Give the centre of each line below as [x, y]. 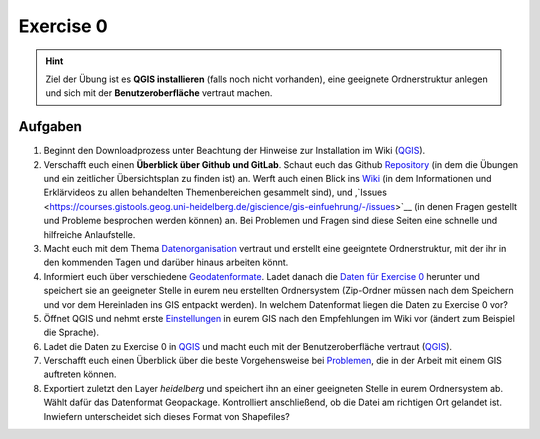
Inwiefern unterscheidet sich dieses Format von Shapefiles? [166, 416]
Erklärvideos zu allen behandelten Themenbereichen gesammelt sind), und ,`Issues [215, 192]
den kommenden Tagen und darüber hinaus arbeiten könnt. [166, 262]
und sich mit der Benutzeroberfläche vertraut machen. [159, 93]
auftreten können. [80, 374]
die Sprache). [71, 332]
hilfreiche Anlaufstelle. [89, 234]
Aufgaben [50, 126]
